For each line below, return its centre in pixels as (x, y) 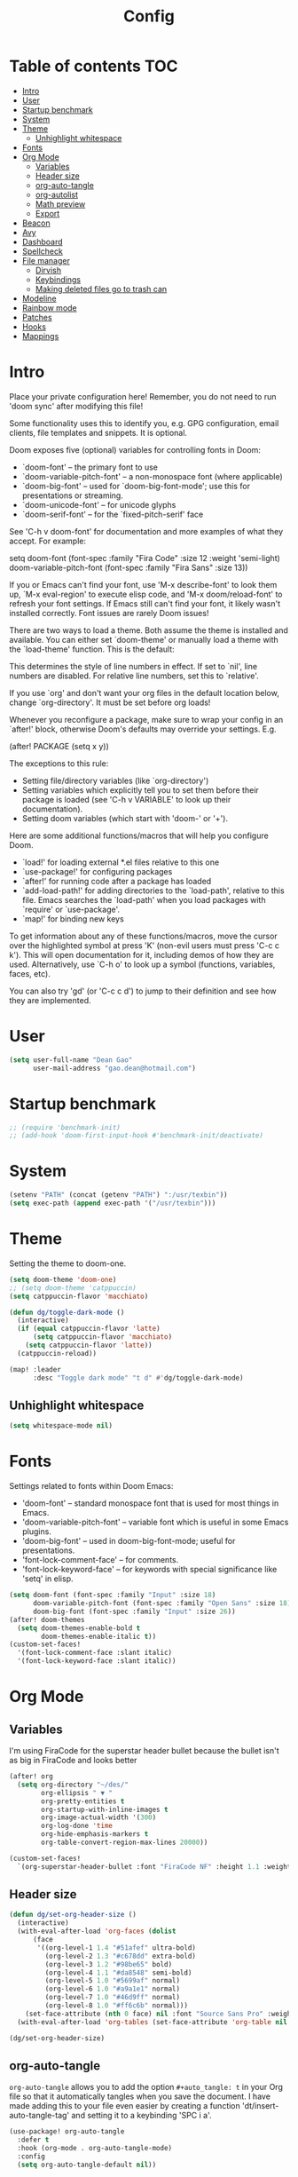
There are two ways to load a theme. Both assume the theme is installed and (149, 630)
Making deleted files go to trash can (101, 289)
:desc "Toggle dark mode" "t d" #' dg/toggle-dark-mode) (138, 1378)
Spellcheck (43, 251)
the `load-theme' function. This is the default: (92, 649)
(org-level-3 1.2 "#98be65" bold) (109, 1964)
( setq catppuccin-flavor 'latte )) (89, 1345)
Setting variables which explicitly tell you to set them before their (140, 790)
